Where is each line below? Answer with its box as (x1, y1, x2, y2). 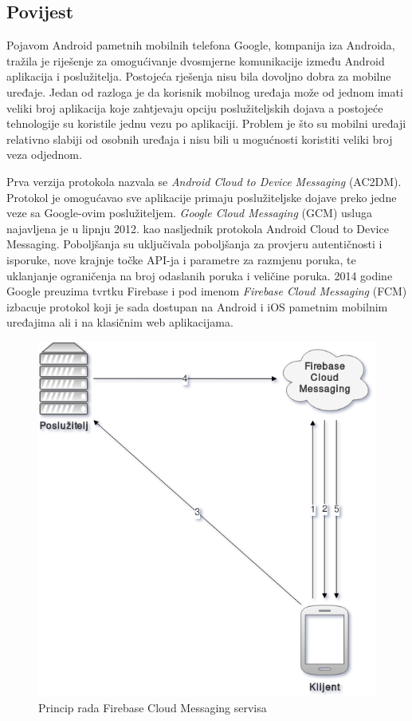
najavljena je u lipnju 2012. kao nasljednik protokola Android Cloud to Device (6, 220, 389, 236)
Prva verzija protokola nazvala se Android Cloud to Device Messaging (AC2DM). (6, 172, 402, 189)
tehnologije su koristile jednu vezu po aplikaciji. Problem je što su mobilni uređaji (6, 115, 406, 132)
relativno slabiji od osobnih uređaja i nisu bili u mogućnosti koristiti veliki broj (6, 130, 393, 147)
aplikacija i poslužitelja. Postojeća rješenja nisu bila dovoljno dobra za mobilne (6, 68, 391, 85)
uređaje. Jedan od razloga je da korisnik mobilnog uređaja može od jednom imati (6, 83, 403, 100)
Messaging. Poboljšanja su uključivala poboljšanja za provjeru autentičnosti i (6, 236, 383, 252)
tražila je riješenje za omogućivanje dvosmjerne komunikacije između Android (6, 52, 385, 69)
